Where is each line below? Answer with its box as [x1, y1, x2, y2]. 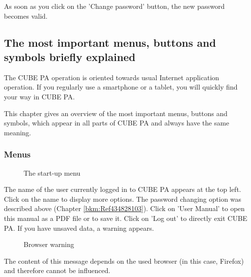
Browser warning [24, 239, 74, 249]
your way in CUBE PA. [4, 91, 75, 101]
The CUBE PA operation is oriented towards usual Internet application [4, 72, 220, 82]
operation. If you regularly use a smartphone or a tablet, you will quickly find [4, 82, 238, 92]
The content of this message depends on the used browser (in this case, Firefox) [4, 255, 244, 266]
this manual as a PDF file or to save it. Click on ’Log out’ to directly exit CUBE [4, 213, 248, 223]
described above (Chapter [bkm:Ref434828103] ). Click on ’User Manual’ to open [4, 203, 245, 214]
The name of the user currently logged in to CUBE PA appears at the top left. [4, 184, 241, 194]
